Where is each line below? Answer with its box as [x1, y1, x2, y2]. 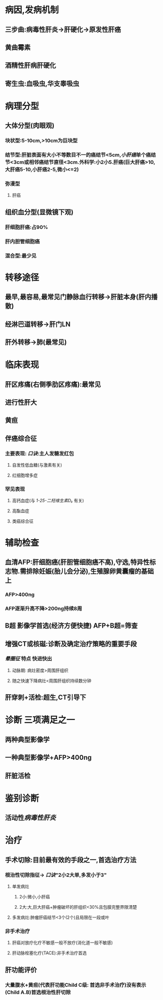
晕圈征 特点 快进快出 [5, 655, 52, 662]
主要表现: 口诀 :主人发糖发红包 [5, 450, 74, 457]
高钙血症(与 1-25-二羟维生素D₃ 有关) [12, 498, 84, 504]
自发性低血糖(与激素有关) [12, 462, 62, 468]
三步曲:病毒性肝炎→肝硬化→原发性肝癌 [5, 25, 121, 34]
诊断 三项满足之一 [5, 715, 75, 726]
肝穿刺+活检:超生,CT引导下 [5, 693, 86, 702]
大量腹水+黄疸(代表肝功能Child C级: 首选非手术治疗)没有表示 [5, 982, 147, 988]
